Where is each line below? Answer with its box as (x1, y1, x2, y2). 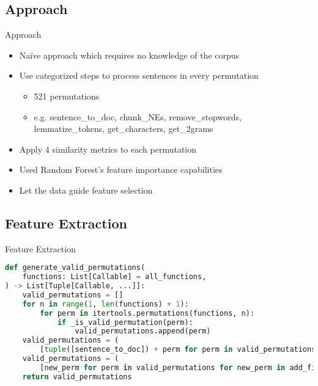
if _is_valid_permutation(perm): (57, 318, 193, 327)
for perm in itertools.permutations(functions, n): (40, 308, 255, 318)
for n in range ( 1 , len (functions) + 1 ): (22, 299, 189, 308)
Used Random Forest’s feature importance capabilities (19, 163, 223, 176)
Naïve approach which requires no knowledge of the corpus (19, 48, 240, 61)
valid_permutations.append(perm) (75, 327, 211, 336)
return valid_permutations (22, 372, 132, 381)
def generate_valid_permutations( (5, 263, 146, 272)
